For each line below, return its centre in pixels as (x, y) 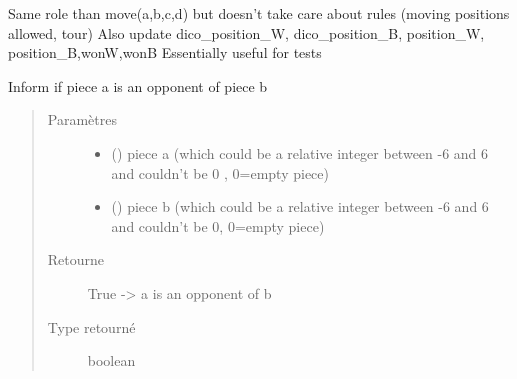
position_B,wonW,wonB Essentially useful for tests (165, 52)
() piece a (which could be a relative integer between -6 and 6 (300, 152)
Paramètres (82, 119)
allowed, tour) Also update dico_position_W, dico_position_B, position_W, (246, 32)
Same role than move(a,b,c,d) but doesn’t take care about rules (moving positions (259, 13)
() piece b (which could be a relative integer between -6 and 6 (300, 206)
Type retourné (91, 326)
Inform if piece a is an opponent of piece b (138, 85)
